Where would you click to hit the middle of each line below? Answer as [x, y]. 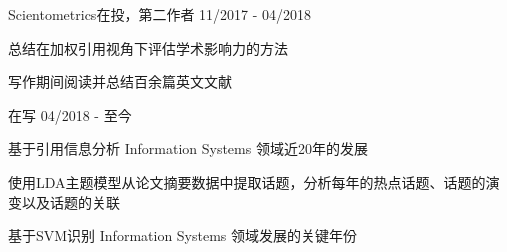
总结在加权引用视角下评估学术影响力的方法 [148, 47]
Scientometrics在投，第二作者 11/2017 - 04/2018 [160, 14]
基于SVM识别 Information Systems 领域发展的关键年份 [183, 235]
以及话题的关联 [70, 201]
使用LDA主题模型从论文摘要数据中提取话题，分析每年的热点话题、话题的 [247, 181]
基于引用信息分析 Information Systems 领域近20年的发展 [188, 148]
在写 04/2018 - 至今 [70, 114]
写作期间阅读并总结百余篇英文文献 [120, 81]
